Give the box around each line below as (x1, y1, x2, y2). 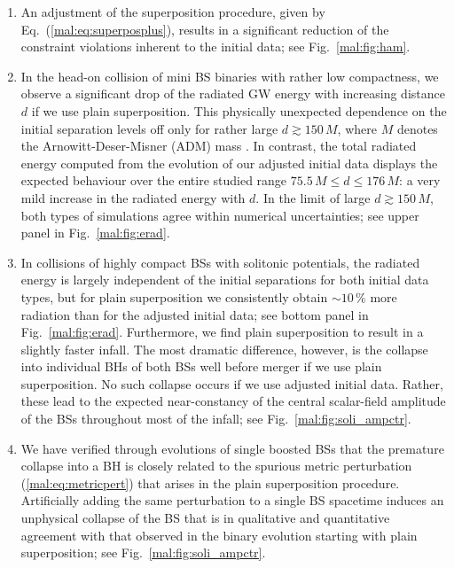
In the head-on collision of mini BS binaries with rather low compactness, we (20, 66, 439, 85)
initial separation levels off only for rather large (20, 119, 278, 137)
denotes (396, 119, 438, 137)
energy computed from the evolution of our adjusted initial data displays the (20, 153, 438, 172)
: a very (399, 171, 441, 190)
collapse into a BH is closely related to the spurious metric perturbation (20, 456, 412, 475)
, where (337, 119, 377, 137)
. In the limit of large (255, 188, 371, 206)
